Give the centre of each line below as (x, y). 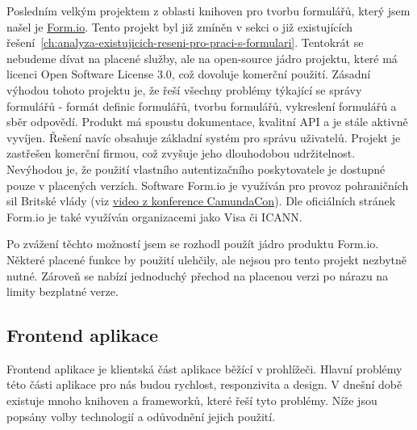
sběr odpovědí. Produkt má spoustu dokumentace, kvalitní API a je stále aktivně (207, 122)
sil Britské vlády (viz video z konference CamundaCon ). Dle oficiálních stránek (201, 201)
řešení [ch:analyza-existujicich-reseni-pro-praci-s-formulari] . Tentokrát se (185, 42)
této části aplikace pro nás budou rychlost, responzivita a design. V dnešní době (204, 384)
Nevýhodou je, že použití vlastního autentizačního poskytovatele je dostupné (196, 169)
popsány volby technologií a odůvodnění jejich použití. (141, 416)
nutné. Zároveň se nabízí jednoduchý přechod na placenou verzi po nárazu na (198, 275)
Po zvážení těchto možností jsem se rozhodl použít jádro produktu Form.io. (193, 244)
